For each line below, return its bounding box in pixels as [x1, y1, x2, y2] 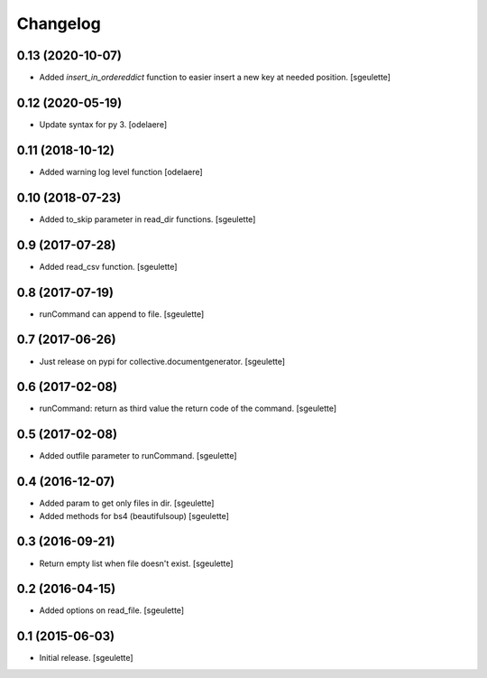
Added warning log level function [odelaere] [39, 166, 203, 177]
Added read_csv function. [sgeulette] [39, 261, 178, 272]
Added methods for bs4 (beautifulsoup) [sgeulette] [39, 510, 230, 521]
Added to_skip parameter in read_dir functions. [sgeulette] [39, 213, 256, 225]
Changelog [16, 14, 101, 33]
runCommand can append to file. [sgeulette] [39, 308, 205, 320]
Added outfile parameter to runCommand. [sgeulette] [39, 450, 238, 461]
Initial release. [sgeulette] [39, 653, 134, 664]
